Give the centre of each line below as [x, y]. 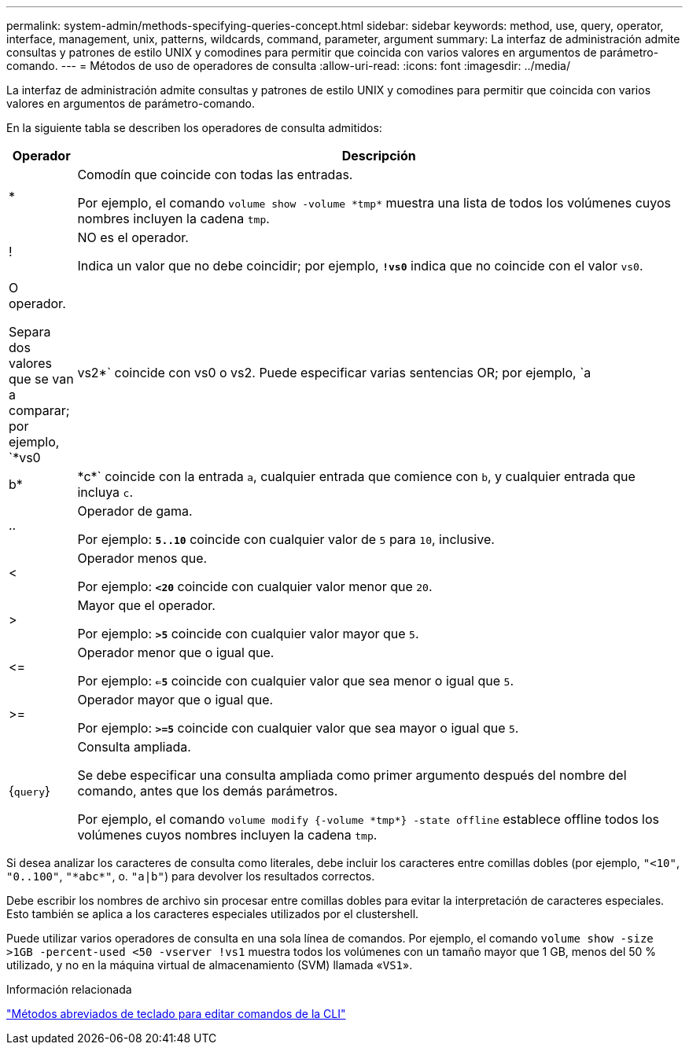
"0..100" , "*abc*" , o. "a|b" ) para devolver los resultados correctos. [191, 876]
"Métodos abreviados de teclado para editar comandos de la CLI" [176, 1014]
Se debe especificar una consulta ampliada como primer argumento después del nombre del [352, 775]
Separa [30, 332]
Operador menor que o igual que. [176, 652]
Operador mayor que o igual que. [175, 700]
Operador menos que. [142, 558]
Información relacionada [69, 989]
